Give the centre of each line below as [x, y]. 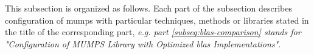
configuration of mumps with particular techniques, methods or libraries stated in [157, 20]
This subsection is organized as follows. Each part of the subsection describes [148, 8]
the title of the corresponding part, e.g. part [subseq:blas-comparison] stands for [153, 32]
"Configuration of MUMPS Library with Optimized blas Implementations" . [143, 43]
